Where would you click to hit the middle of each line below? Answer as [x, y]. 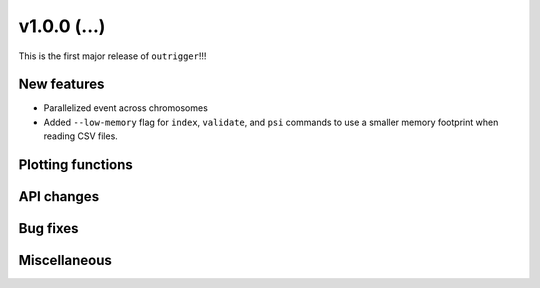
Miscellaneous [65, 260]
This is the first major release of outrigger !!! [112, 56]
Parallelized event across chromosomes [126, 108]
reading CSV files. [81, 136]
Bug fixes [48, 228]
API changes [59, 196]
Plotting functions [76, 165]
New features [61, 84]
